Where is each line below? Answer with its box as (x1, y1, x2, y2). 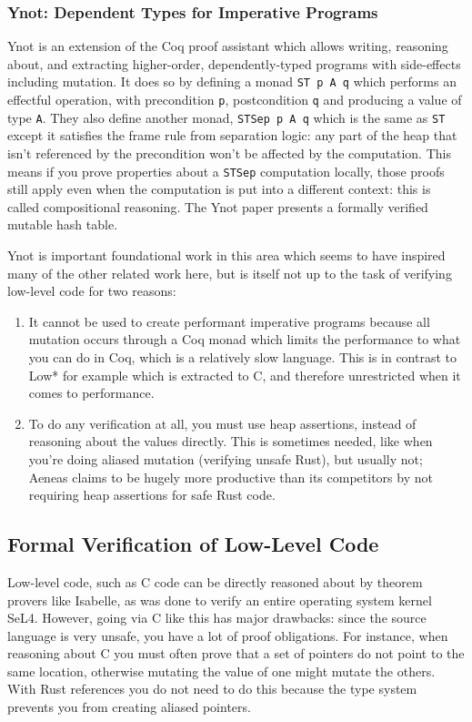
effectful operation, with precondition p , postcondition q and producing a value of (7, 90, 462, 109)
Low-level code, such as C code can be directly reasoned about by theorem (7, 572, 423, 591)
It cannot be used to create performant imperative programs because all (28, 311, 430, 330)
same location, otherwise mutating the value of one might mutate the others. (7, 661, 436, 680)
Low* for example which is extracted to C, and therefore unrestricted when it (28, 365, 461, 384)
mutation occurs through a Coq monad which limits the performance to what (28, 330, 461, 349)
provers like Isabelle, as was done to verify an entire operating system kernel (7, 590, 432, 609)
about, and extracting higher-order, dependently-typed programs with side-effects (7, 54, 461, 73)
